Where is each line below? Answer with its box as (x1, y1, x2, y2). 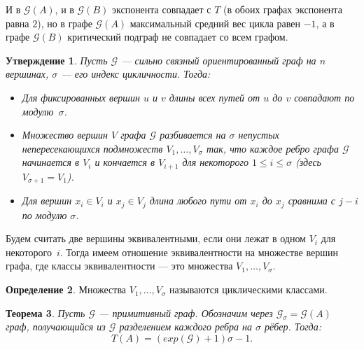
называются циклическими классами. (169, 282, 328, 297)
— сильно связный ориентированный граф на (121, 52, 316, 67)
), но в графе (37, 15, 92, 30)
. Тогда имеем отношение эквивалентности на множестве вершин (59, 244, 338, 259)
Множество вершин (22, 127, 108, 142)
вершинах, (6, 66, 49, 81)
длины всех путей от (169, 90, 260, 104)
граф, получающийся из (6, 319, 106, 334)
